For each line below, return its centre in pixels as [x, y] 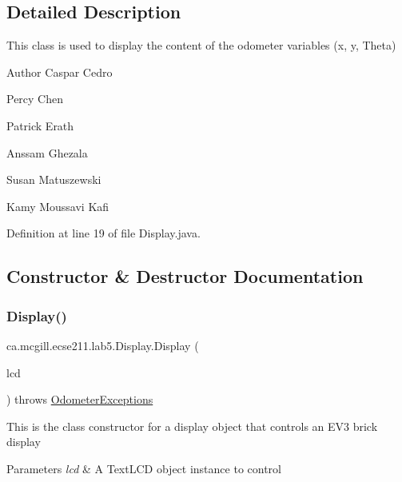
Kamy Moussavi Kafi [58, 206]
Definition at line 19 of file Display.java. [103, 233]
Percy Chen [35, 99]
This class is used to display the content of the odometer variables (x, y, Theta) [201, 45]
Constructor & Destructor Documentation [185, 276]
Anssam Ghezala [47, 152]
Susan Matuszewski [54, 179]
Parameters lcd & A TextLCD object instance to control [144, 468]
